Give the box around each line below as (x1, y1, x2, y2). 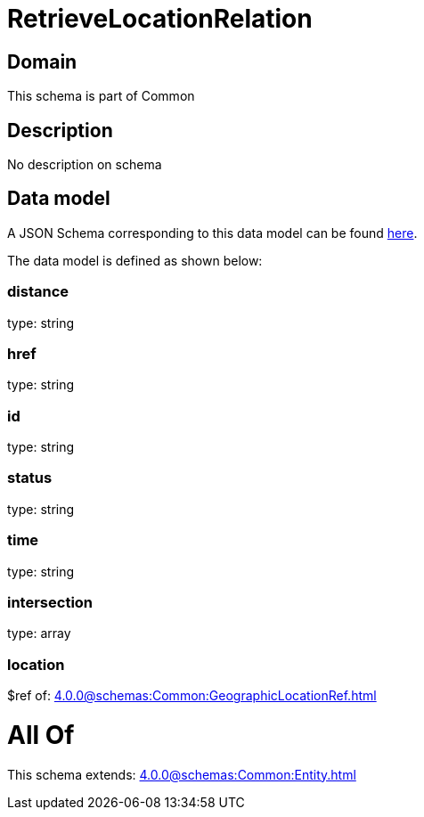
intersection (7, 592, 94, 611)
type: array (7, 625, 71, 641)
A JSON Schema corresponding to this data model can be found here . (7, 225, 418, 241)
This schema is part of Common (7, 88, 195, 104)
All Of (7, 719, 75, 750)
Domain (7, 50, 77, 73)
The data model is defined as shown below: (7, 252, 263, 268)
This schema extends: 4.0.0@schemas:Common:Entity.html (7, 766, 356, 782)
